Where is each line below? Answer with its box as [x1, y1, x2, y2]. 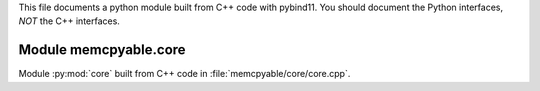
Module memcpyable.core [18, 41, 186, 59]
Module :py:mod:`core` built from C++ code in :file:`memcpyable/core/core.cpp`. [18, 68, 351, 80]
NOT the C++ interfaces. [18, 15, 120, 27]
